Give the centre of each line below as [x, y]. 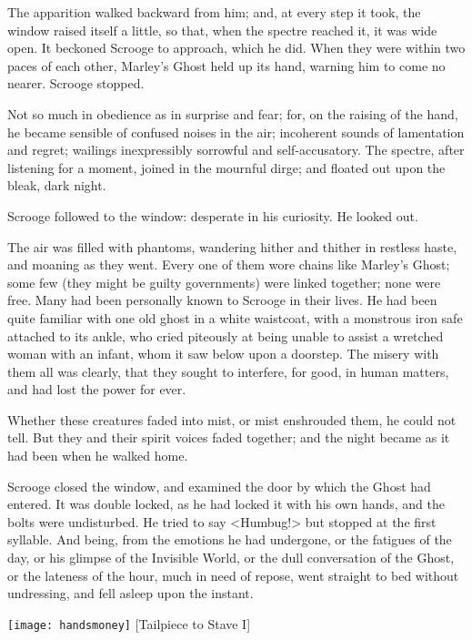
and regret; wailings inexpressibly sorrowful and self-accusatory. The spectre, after [236, 150]
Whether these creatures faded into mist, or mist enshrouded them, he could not [232, 419]
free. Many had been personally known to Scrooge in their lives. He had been [222, 300]
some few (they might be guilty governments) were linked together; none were [224, 282]
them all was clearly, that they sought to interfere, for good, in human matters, [228, 371]
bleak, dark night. [57, 185]
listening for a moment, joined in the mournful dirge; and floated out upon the [226, 167]
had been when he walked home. [98, 456]
